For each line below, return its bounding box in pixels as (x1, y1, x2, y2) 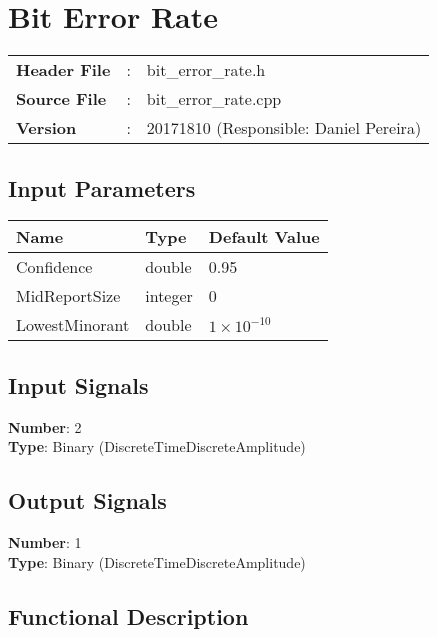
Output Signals (8, 485, 167, 516)
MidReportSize (16, 284, 121, 308)
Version (16, 116, 77, 140)
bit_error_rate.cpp (146, 87, 282, 111)
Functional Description (8, 600, 249, 631)
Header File (16, 58, 111, 82)
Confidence (16, 255, 93, 279)
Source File (16, 87, 107, 111)
